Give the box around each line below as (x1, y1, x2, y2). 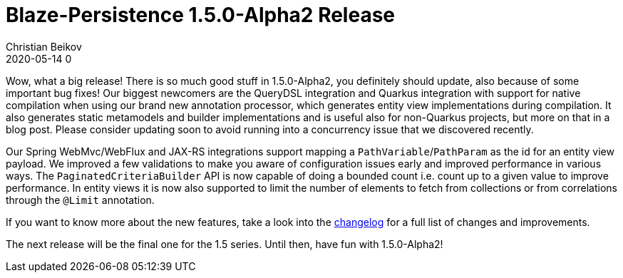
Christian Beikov (6, 40, 82, 53)
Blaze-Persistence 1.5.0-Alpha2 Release (6, 3, 396, 27)
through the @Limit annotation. (6, 193, 155, 206)
